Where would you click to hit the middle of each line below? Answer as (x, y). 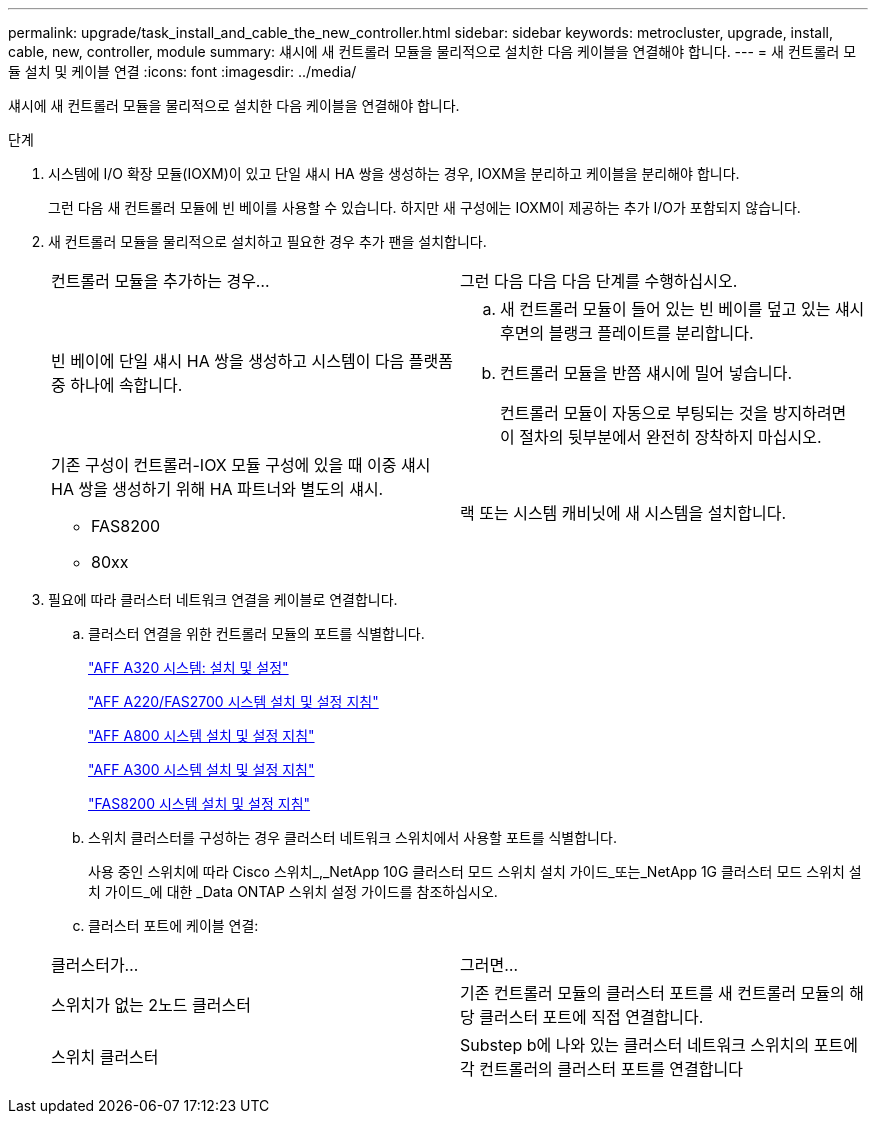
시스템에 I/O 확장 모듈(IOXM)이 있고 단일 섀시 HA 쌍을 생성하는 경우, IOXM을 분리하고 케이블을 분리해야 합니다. (394, 173)
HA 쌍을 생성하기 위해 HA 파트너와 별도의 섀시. (217, 489)
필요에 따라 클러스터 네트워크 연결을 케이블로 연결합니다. (223, 599)
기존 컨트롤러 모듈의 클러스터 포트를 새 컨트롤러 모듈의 (652, 993)
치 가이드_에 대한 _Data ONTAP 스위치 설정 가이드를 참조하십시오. (293, 891)
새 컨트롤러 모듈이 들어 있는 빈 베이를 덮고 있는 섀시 (682, 309)
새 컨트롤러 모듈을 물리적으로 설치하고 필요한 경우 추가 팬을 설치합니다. (267, 241)
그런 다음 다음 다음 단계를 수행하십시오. (599, 281)
